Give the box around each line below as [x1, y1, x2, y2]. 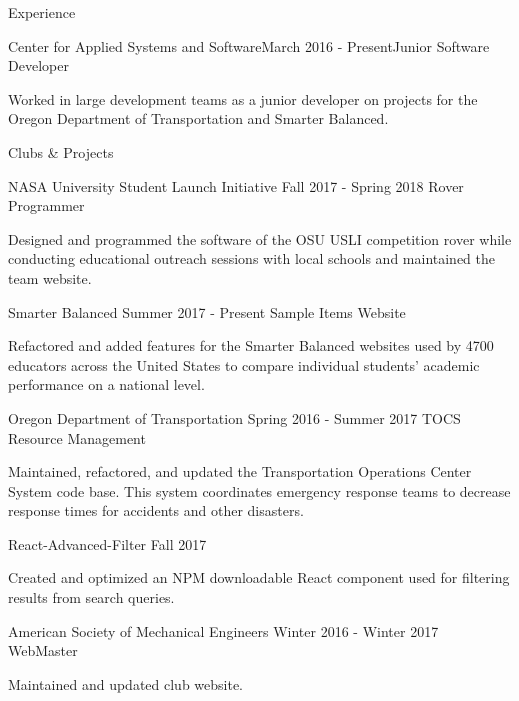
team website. [8, 267, 92, 288]
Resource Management [8, 427, 146, 448]
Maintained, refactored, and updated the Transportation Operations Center [8, 461, 472, 482]
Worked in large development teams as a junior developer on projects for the [8, 88, 478, 109]
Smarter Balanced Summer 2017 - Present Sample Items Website [8, 301, 406, 322]
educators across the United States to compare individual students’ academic [8, 354, 480, 375]
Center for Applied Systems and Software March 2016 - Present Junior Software [8, 35, 490, 56]
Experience [8, 2, 76, 22]
